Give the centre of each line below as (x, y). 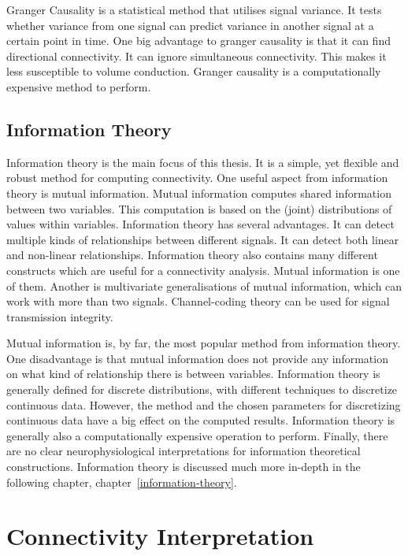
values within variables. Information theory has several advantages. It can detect (200, 224)
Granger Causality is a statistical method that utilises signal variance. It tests (194, 9)
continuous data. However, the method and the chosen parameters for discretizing (204, 404)
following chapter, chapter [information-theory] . (122, 482)
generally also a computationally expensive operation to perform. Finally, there (197, 435)
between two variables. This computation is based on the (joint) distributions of (199, 208)
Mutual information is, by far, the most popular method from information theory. (204, 343)
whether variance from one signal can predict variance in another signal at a (190, 25)
